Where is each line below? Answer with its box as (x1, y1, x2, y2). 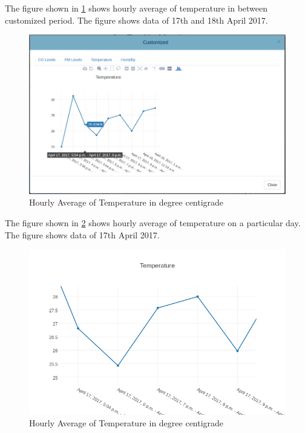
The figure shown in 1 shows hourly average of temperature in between (5, 2, 268, 14)
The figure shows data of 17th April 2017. (5, 228, 160, 241)
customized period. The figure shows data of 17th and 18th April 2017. (5, 13, 268, 26)
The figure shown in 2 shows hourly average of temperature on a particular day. (5, 216, 301, 229)
